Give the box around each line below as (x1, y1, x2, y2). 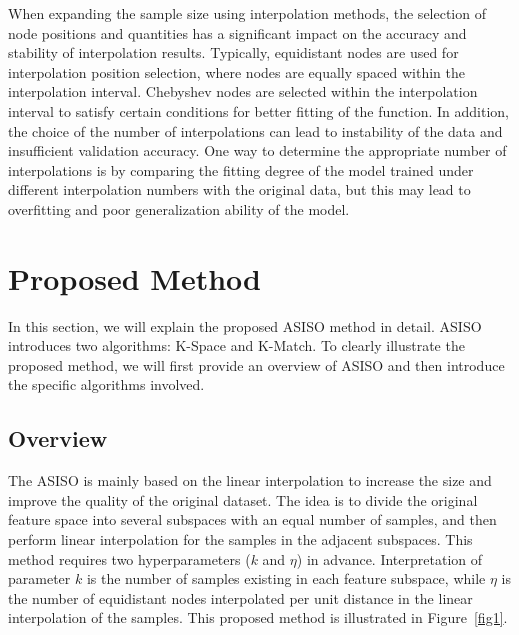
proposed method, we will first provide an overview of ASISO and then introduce (8, 354, 505, 375)
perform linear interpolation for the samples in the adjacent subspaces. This (8, 529, 473, 550)
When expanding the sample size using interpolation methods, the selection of (8, 3, 486, 23)
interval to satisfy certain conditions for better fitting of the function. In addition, (8, 100, 509, 121)
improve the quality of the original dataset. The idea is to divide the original (8, 489, 478, 510)
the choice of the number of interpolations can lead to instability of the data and (8, 120, 503, 141)
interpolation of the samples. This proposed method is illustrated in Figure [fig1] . (8, 607, 508, 628)
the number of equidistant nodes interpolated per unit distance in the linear (8, 587, 473, 608)
